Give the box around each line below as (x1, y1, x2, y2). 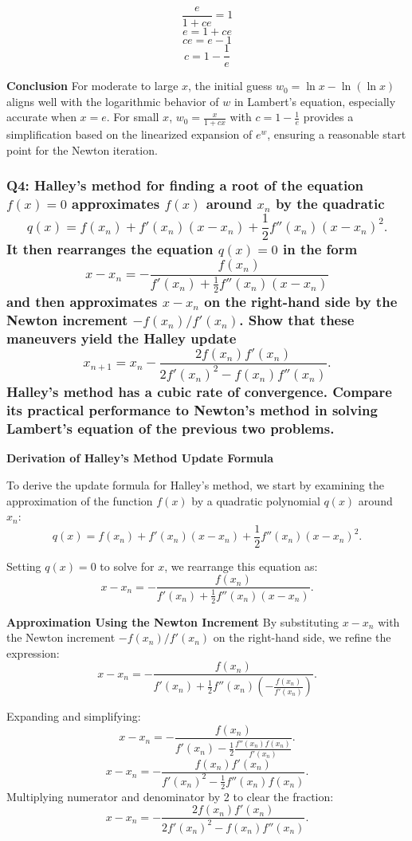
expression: (6, 644, 60, 661)
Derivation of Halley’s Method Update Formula (6, 450, 273, 466)
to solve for (100, 557, 155, 574)
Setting (6, 557, 41, 574)
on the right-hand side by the (204, 291, 398, 311)
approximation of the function (6, 492, 153, 509)
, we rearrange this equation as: (164, 557, 318, 574)
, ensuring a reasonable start (267, 126, 406, 143)
